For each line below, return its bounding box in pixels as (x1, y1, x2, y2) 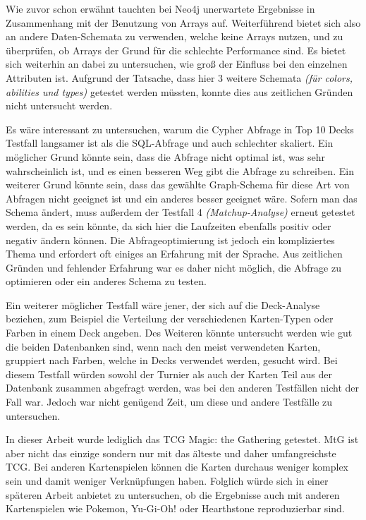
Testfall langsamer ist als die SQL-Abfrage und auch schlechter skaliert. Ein (6, 135, 334, 150)
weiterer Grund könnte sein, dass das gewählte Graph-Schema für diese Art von (6, 177, 350, 192)
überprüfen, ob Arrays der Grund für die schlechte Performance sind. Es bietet (6, 42, 346, 57)
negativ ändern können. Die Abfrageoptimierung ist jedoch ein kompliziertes (6, 232, 335, 247)
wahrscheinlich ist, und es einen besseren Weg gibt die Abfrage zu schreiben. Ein (6, 163, 354, 178)
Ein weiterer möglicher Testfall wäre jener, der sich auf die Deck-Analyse (6, 297, 320, 312)
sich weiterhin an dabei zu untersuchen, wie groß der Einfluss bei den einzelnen (6, 56, 348, 71)
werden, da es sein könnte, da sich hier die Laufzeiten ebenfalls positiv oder (6, 218, 331, 233)
